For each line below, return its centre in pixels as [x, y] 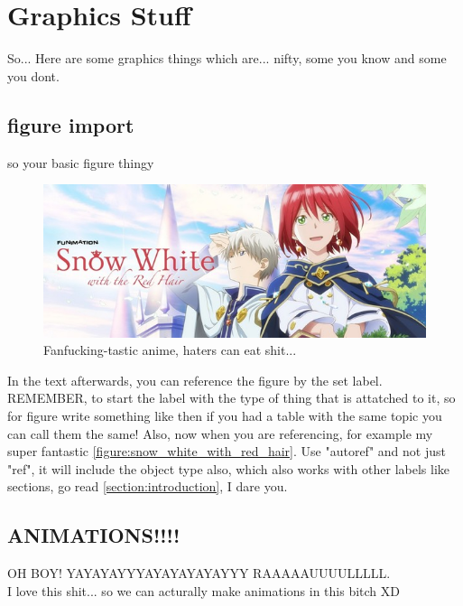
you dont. [33, 75]
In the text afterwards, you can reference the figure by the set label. [195, 380]
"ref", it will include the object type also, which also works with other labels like [228, 468]
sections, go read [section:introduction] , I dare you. [148, 486]
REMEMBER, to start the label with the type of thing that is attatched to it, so [231, 398]
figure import [71, 124]
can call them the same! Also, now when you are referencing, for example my [220, 433]
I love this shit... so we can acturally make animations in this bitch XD [204, 590]
